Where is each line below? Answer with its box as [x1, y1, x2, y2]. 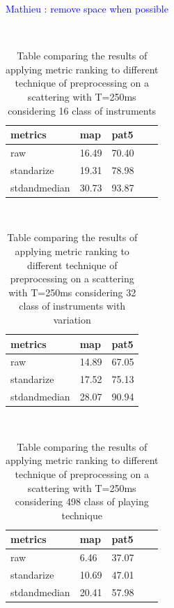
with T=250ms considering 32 [8, 284, 136, 299]
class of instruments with [19, 298, 126, 313]
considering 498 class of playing [15, 494, 149, 509]
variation [53, 312, 91, 326]
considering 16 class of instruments [8, 103, 157, 117]
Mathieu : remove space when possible [6, 1, 168, 15]
